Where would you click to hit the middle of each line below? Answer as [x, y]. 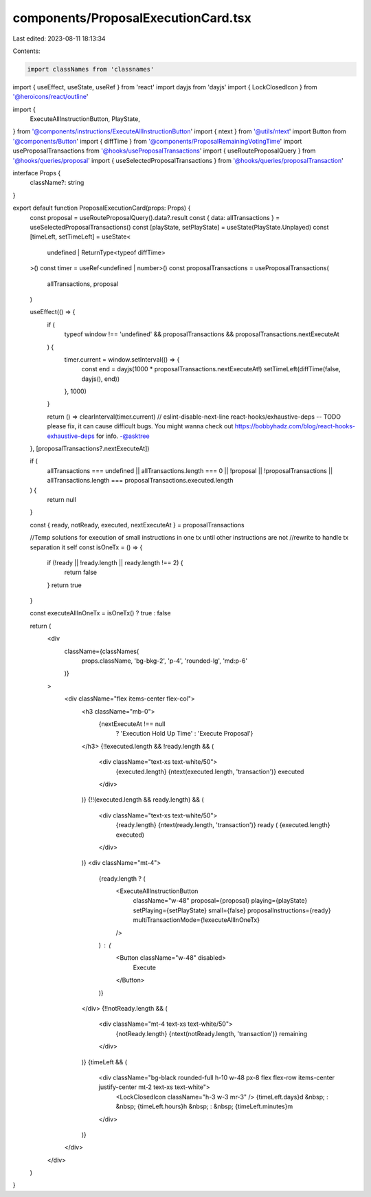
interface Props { [37, 173]
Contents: [26, 51]
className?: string [57, 183]
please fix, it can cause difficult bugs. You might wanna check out [140, 426]
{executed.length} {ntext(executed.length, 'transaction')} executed [210, 771]
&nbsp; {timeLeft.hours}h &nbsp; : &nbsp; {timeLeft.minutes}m [204, 1106]
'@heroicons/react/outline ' [50, 97]
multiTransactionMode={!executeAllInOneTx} [196, 920]
